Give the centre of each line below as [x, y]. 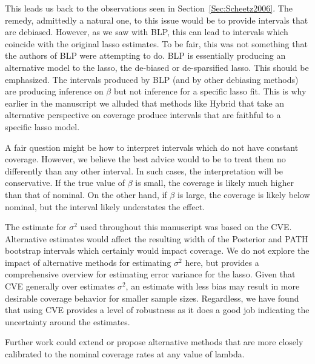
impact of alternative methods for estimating [88, 262]
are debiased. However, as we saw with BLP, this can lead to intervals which [147, 32]
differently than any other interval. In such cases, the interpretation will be [144, 170]
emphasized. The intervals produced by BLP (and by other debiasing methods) [152, 79]
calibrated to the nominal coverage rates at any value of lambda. [125, 354]
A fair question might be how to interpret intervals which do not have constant [152, 147]
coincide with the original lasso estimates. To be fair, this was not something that [156, 43]
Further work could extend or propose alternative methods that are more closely [154, 342]
